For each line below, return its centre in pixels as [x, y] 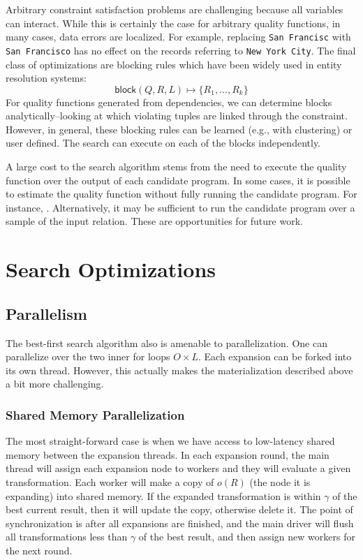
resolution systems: [46, 78]
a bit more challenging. [55, 384]
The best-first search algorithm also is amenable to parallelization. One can [166, 342]
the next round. [39, 550]
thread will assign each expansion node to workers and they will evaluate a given [178, 468]
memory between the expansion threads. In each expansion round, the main [168, 454]
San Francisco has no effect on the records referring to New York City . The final [181, 50]
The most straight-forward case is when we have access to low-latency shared [170, 441]
